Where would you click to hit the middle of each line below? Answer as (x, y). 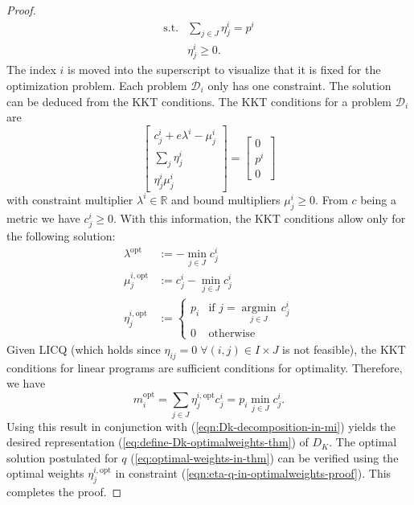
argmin (259, 308)
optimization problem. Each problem (97, 85)
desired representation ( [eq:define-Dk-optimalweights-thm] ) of (158, 442)
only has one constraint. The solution (299, 85)
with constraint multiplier (70, 199)
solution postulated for (62, 457)
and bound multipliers (226, 199)
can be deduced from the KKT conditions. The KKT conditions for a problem (199, 101)
